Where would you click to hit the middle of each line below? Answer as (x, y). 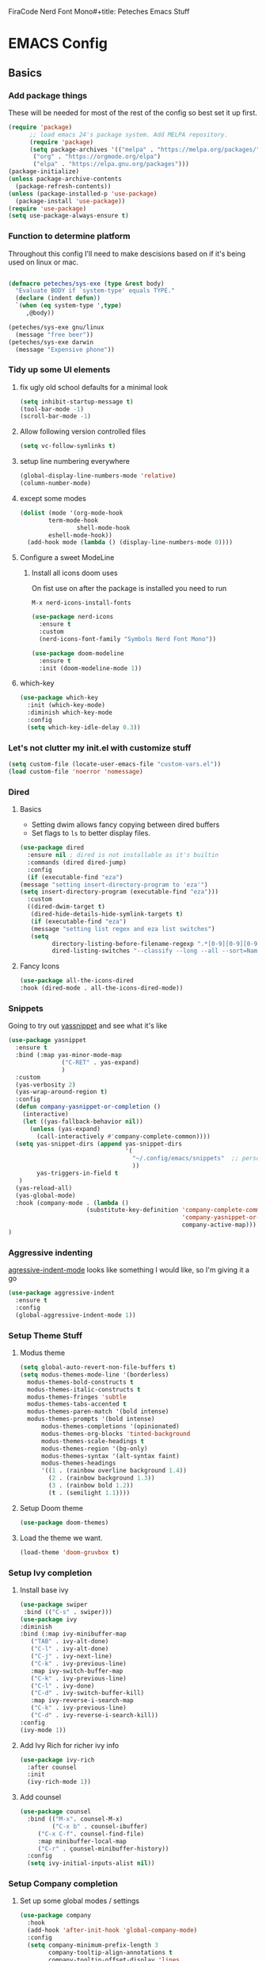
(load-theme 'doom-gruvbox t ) (70, 1552)
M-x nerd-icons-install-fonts (82, 603)
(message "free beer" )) (54, 334)
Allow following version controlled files (83, 431)
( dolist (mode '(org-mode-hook (71, 513)
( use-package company (55, 1916)
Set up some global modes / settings (80, 1901)
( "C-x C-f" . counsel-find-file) (91, 1834)
